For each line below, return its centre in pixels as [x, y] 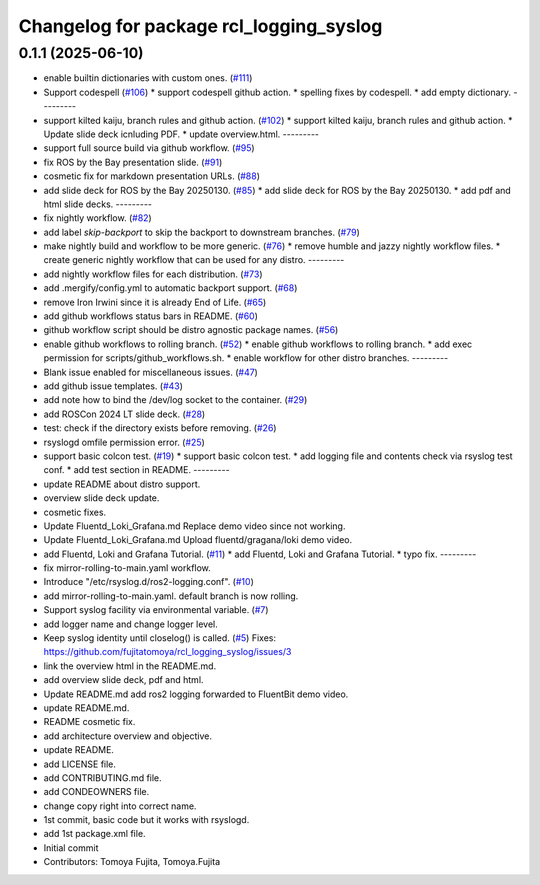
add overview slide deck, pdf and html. [123, 680]
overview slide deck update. [101, 498]
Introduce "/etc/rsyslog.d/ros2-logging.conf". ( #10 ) [148, 582]
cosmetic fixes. [75, 512]
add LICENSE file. [80, 764]
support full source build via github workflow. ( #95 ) [149, 148]
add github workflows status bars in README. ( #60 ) [151, 316]
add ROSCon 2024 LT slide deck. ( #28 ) [124, 414]
